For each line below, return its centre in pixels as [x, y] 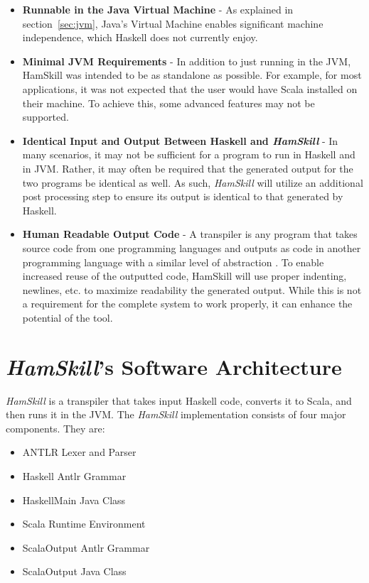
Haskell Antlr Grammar [74, 475]
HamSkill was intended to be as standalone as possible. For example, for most [192, 75]
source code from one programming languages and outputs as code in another [192, 247]
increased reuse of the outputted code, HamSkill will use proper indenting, [184, 276]
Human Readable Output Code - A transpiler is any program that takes [190, 234]
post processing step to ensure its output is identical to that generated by [183, 196]
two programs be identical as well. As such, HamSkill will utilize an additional [193, 182]
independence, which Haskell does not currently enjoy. [140, 37]
